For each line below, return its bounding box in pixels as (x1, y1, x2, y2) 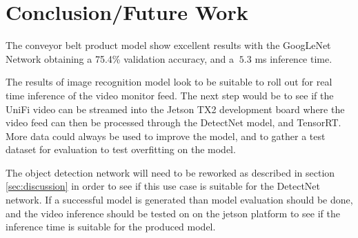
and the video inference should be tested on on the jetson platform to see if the (6, 206, 340, 220)
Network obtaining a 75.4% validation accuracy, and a (6, 51, 235, 66)
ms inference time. (255, 51, 332, 66)
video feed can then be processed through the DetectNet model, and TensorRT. (6, 115, 341, 130)
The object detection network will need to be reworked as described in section (6, 165, 335, 179)
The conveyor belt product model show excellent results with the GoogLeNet (6, 38, 331, 52)
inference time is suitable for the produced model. (6, 219, 216, 234)
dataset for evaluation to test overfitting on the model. (6, 142, 236, 157)
